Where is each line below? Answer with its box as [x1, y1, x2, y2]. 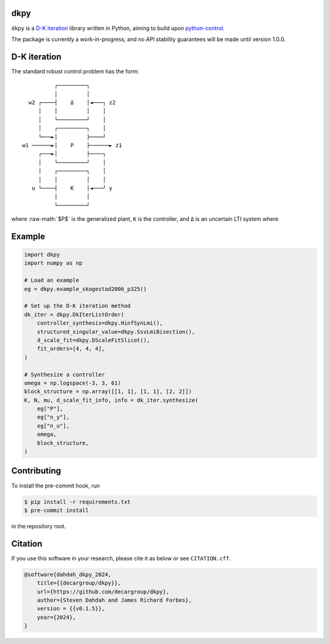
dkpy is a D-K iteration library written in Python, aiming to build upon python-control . [11, 24, 225, 32]
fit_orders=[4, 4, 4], [37, 346, 105, 352]
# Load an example [24, 277, 79, 284]
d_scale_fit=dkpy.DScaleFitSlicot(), [37, 336, 150, 344]
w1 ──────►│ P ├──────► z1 [22, 141, 122, 149]
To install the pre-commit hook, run [11, 482, 100, 489]
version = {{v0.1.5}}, [37, 605, 105, 612]
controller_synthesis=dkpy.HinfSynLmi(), [37, 320, 163, 327]
